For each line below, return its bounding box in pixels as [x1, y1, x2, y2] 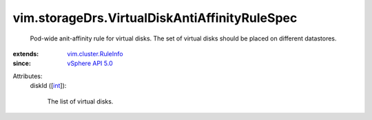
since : [12, 59, 31, 68]
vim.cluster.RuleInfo [67, 49, 123, 58]
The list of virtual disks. [47, 97, 114, 106]
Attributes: [12, 72, 43, 80]
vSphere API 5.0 [67, 59, 113, 68]
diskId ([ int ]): [30, 82, 67, 90]
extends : [12, 49, 39, 58]
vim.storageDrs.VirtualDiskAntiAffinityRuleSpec [12, 10, 298, 25]
